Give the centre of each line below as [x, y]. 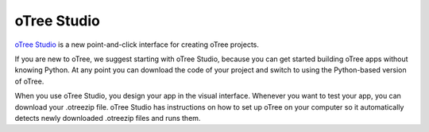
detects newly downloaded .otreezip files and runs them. [108, 118]
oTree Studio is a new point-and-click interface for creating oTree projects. [137, 45]
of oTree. [29, 81]
